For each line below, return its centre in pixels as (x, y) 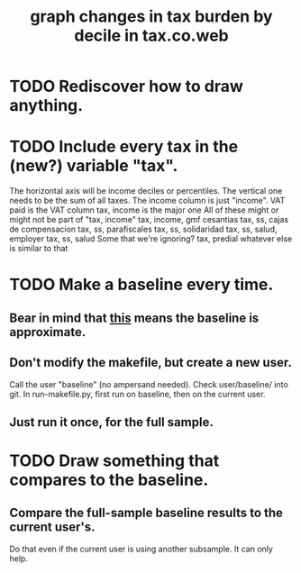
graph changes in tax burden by (151, 17)
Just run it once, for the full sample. (111, 422)
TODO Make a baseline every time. (141, 285)
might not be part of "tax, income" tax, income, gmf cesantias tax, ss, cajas (149, 220)
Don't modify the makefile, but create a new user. (151, 363)
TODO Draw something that (114, 461)
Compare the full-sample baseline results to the (146, 513)
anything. (46, 106)
